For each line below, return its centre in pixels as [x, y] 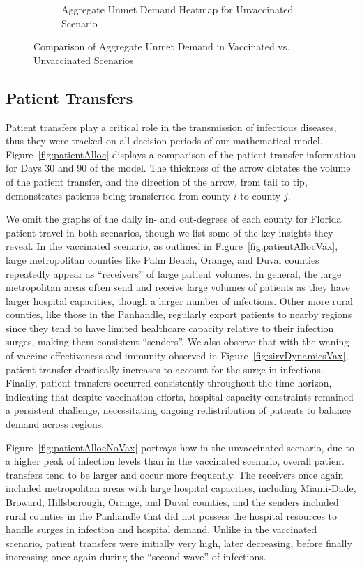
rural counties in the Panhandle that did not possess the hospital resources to [172, 515]
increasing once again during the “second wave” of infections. [136, 556]
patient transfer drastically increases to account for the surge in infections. [165, 369]
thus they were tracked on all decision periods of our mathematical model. [164, 141]
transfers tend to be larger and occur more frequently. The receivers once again [175, 474]
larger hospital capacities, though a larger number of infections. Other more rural [180, 300]
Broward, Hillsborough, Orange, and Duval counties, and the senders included [172, 502]
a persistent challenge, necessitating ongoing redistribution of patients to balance [178, 410]
